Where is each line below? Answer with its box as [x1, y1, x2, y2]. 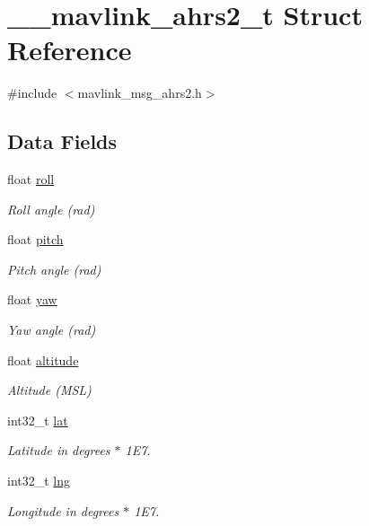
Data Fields [7, 127, 118, 155]
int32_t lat [7, 410, 68, 429]
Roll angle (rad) [7, 199, 95, 218]
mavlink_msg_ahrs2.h [77, 83, 202, 102]
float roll [7, 170, 55, 188]
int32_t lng [7, 471, 71, 490]
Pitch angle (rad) [7, 259, 101, 278]
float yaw [7, 290, 57, 309]
